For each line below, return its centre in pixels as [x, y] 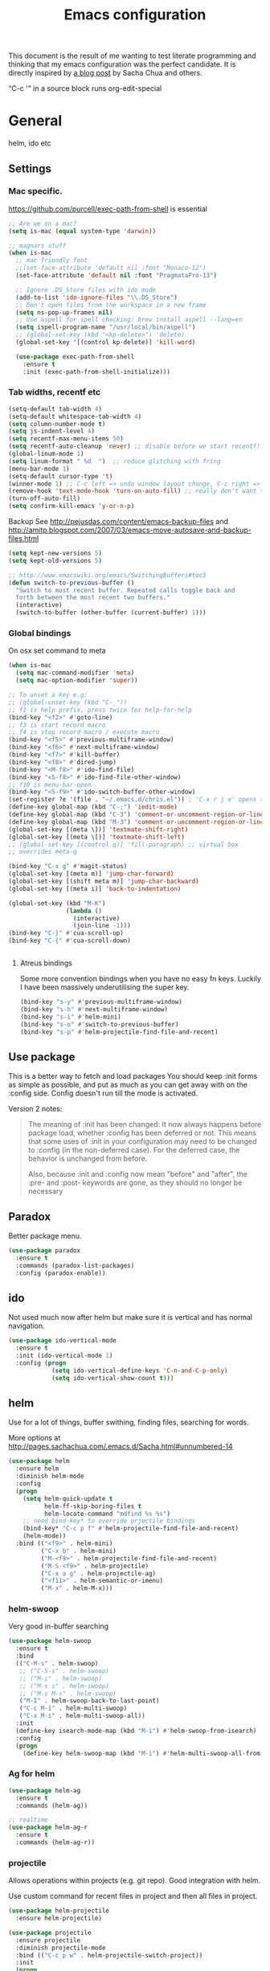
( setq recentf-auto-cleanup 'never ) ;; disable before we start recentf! [135, 447]
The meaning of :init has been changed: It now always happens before [145, 1125]
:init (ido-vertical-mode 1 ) [64, 1356]
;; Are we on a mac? [43, 223]
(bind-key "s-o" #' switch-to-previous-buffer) [99, 1024]
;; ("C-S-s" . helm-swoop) [64, 1671]
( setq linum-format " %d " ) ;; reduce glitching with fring [115, 461]
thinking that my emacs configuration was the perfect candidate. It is [122, 64]
